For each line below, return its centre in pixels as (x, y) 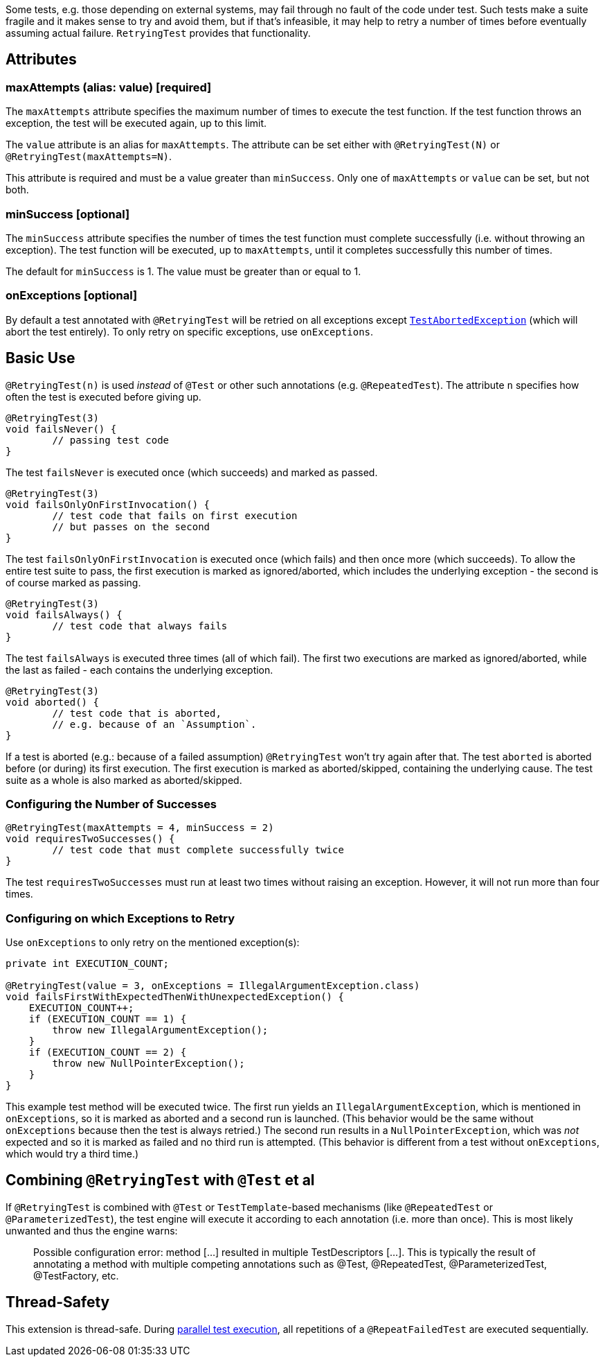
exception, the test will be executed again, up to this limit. (136, 123)
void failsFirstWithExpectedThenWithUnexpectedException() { (175, 997)
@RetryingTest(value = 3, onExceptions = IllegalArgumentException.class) (213, 986)
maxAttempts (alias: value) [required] (109, 87)
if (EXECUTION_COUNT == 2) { (108, 1053)
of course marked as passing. (73, 582)
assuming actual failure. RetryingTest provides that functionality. (158, 33)
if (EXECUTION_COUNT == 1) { (108, 1019)
